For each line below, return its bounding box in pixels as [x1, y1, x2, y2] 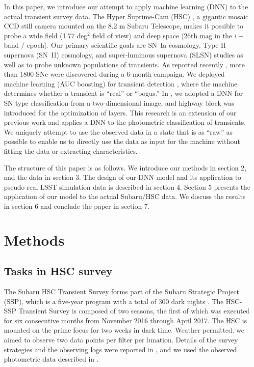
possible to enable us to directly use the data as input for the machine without [4, 136, 240, 146]
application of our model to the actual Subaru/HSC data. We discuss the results [4, 191, 246, 201]
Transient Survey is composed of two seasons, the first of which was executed [18, 306, 250, 316]
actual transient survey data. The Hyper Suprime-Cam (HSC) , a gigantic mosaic [4, 11, 249, 21]
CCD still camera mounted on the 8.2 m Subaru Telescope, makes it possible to [4, 21, 243, 31]
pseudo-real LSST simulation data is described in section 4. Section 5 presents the [4, 181, 251, 192]
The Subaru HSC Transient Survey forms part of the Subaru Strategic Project [4, 286, 239, 297]
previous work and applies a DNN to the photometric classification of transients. [4, 117, 246, 127]
